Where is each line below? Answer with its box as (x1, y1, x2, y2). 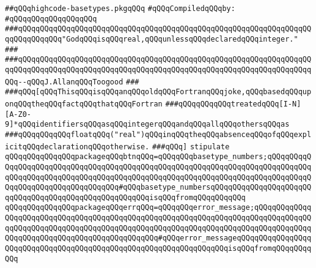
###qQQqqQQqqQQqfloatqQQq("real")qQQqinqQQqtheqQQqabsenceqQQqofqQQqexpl (5, 130, 312, 139)
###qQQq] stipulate (152, 142, 230, 151)
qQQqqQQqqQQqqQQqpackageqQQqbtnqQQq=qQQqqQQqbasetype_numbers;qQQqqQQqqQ (5, 152, 312, 162)
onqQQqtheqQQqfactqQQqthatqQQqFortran (5, 99, 163, 108)
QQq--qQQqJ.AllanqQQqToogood (5, 77, 123, 86)
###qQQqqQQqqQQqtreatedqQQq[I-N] (165, 99, 301, 108)
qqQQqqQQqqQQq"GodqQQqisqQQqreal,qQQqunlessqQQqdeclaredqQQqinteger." (5, 34, 298, 43)
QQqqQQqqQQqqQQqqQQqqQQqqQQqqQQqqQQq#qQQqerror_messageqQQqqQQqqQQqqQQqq (5, 234, 312, 243)
